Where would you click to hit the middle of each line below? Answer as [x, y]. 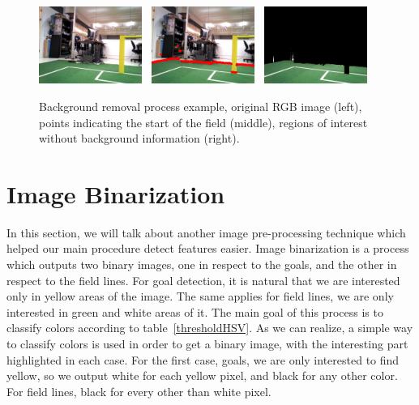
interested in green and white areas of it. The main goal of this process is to [195, 311]
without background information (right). [139, 138]
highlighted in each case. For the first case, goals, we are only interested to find [203, 359]
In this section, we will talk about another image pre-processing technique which [206, 232]
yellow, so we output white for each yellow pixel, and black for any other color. [202, 375]
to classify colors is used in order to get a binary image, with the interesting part [207, 344]
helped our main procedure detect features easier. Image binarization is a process [208, 248]
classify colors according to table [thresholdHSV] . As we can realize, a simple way [210, 328]
